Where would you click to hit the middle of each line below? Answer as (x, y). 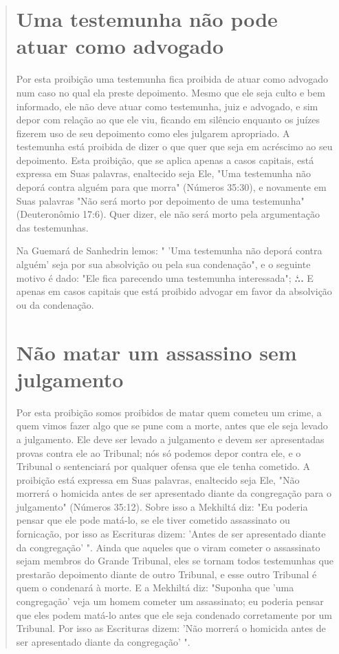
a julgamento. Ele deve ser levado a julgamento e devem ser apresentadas (170, 439)
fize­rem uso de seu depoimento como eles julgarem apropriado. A (153, 133)
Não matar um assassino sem (156, 352)
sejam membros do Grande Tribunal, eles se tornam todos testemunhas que (175, 561)
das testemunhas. (52, 227)
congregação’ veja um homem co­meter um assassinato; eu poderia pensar (170, 601)
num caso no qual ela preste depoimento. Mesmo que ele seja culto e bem (171, 92)
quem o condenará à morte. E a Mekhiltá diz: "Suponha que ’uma (155, 587)
